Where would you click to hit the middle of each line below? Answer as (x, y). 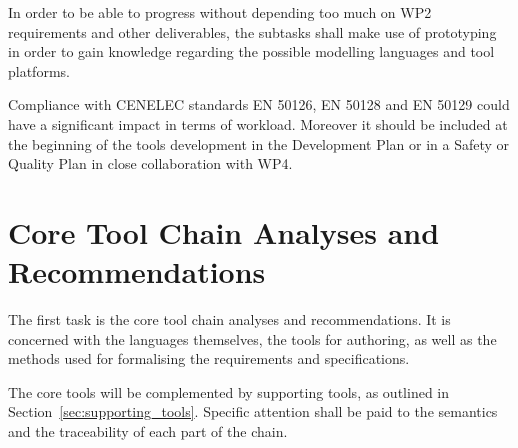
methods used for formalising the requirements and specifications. (209, 358)
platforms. (39, 70)
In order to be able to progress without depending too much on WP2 (220, 12)
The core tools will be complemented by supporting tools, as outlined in (228, 391)
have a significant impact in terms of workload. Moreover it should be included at (258, 123)
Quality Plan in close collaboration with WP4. (150, 163)
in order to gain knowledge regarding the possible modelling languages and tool (251, 51)
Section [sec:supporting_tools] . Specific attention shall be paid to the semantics (253, 411)
